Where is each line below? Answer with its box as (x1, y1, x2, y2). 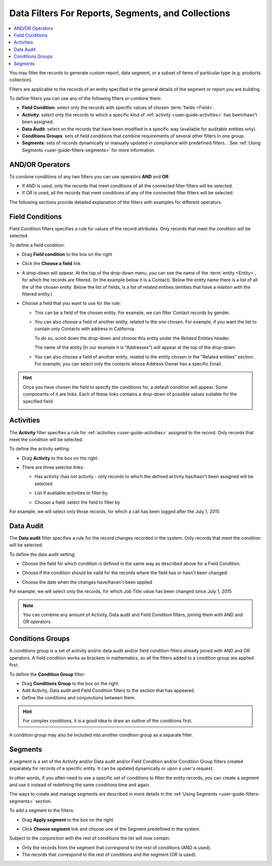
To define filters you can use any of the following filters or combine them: (9, 95, 162, 101)
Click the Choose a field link (22, 261, 81, 267)
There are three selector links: (22, 465, 85, 471)
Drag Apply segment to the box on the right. (22, 817, 115, 823)
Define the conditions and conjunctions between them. (22, 694, 136, 700)
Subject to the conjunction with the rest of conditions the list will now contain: (9, 835, 171, 841)
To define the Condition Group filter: (9, 671, 86, 677)
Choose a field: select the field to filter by (34, 499, 120, 505)
